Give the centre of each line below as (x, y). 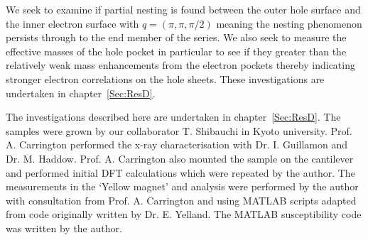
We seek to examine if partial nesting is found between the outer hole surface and (183, 9)
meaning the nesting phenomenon (289, 23)
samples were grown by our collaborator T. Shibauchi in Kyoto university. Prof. (179, 130)
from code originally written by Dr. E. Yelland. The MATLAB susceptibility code (184, 214)
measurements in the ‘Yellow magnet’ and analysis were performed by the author (182, 186)
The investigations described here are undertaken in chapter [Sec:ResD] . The (173, 117)
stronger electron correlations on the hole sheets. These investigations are (165, 78)
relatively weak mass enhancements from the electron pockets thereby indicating (180, 65)
